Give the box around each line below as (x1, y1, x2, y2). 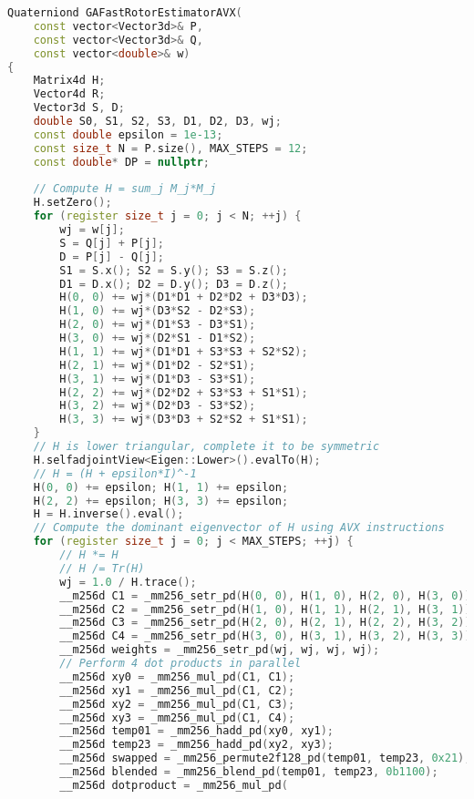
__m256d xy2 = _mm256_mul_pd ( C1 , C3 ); (59, 697, 295, 711)
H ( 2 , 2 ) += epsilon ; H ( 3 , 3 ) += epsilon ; (33, 494, 289, 507)
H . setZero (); (33, 196, 112, 210)
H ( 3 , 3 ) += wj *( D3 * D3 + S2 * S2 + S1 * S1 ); (59, 413, 308, 426)
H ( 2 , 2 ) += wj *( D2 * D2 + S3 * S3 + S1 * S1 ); (59, 385, 308, 399)
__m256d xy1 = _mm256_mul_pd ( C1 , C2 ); (59, 683, 295, 697)
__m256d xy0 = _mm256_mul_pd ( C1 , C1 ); (59, 670, 295, 683)
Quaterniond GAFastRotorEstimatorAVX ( (7, 6, 242, 19)
